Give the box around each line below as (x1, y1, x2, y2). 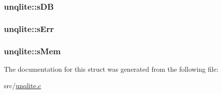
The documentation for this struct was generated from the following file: (4, 63, 219, 74)
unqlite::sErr (4, 22, 54, 34)
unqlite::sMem (4, 45, 61, 57)
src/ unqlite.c (4, 80, 41, 90)
